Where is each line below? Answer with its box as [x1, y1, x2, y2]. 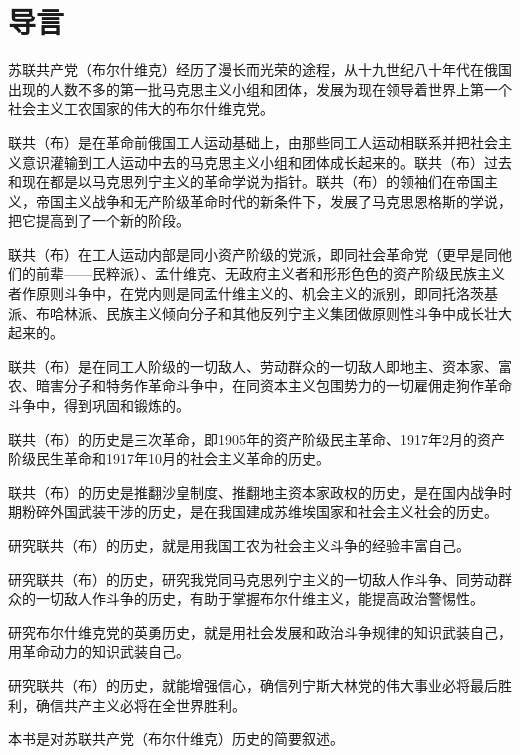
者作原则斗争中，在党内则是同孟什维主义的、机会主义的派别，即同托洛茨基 [8, 283, 498, 304]
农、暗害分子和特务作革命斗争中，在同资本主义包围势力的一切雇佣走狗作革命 [8, 375, 512, 396]
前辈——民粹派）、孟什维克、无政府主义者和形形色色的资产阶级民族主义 [35, 263, 505, 284]
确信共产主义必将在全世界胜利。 [35, 694, 246, 715]
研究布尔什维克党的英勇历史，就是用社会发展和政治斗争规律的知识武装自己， [8, 621, 512, 642]
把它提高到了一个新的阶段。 [8, 210, 190, 231]
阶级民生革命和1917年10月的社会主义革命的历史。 [8, 448, 330, 469]
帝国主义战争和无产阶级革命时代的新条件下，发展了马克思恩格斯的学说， [35, 190, 512, 211]
